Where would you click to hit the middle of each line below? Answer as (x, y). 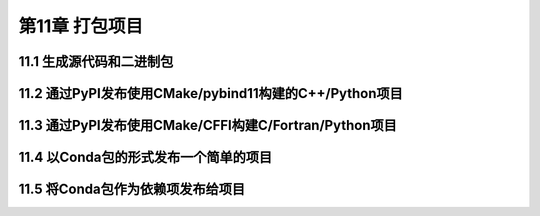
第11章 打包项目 (81, 26)
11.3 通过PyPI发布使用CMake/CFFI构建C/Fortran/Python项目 (207, 125)
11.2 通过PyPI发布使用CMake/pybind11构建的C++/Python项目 (211, 93)
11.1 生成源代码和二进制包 (96, 61)
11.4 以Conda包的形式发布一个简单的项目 (145, 157)
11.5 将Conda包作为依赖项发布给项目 (131, 189)
